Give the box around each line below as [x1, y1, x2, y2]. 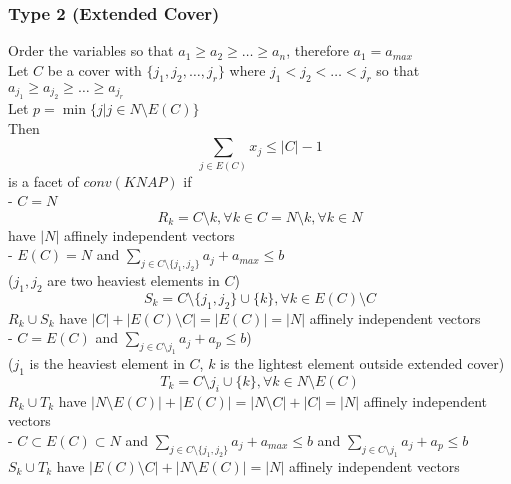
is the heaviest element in [29, 353, 185, 374]
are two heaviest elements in [47, 270, 220, 291]
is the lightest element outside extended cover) [220, 353, 505, 374]
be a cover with [47, 59, 142, 80]
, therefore [286, 40, 349, 61]
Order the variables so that [8, 40, 174, 61]
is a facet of [8, 170, 79, 191]
